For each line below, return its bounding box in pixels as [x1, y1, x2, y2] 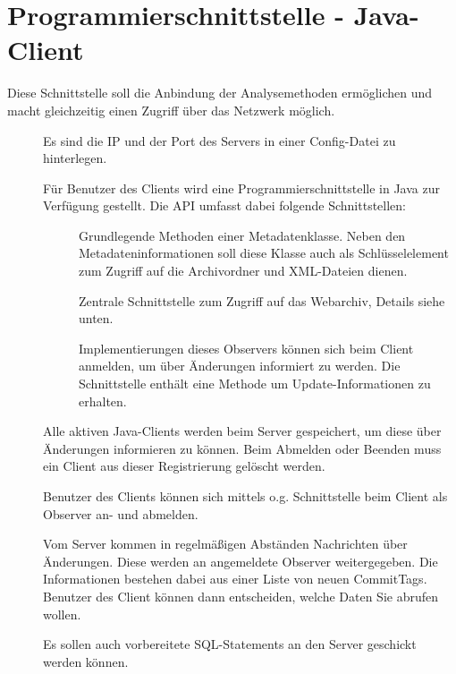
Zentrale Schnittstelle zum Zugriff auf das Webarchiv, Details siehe [79, 291, 445, 310]
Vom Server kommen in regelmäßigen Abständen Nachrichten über [43, 534, 408, 553]
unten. [79, 309, 114, 328]
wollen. [43, 604, 81, 623]
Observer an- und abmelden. [43, 504, 198, 523]
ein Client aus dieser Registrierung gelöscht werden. [43, 456, 325, 475]
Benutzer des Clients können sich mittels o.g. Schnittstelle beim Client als [43, 487, 448, 505]
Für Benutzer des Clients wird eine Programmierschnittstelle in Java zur [43, 178, 440, 197]
